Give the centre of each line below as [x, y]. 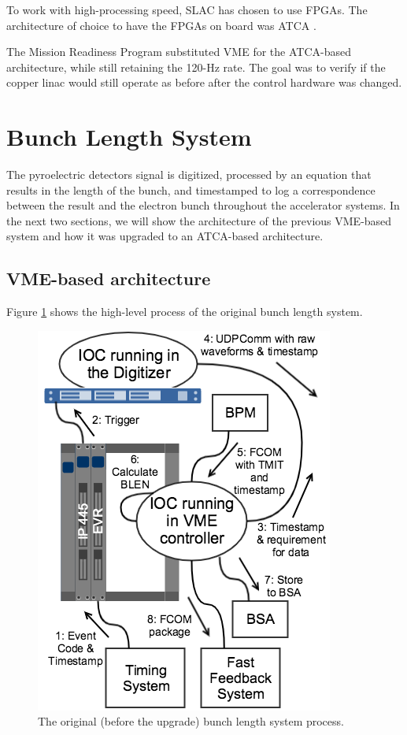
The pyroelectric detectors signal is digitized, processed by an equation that [189, 174]
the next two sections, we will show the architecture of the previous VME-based [199, 220]
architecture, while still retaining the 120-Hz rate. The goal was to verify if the [196, 67]
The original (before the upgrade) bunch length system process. [191, 721]
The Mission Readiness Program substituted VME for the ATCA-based [179, 52]
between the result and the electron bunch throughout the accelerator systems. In [203, 205]
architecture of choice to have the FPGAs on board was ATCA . [161, 25]
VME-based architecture [109, 278]
